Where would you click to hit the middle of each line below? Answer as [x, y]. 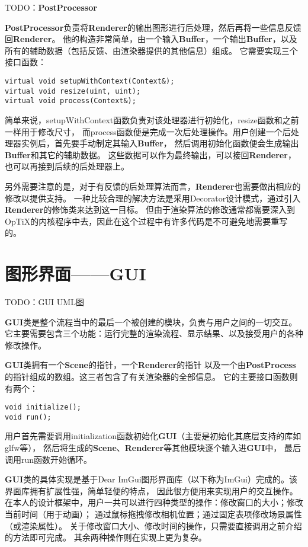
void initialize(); [43, 407]
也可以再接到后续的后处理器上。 [67, 166]
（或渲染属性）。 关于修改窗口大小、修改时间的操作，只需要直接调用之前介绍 [153, 525]
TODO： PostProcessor [51, 7]
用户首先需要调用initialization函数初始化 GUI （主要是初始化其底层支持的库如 [153, 436]
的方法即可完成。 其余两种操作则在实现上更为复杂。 [106, 537]
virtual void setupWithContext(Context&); [90, 81]
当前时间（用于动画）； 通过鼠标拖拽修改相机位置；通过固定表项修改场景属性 [153, 514]
